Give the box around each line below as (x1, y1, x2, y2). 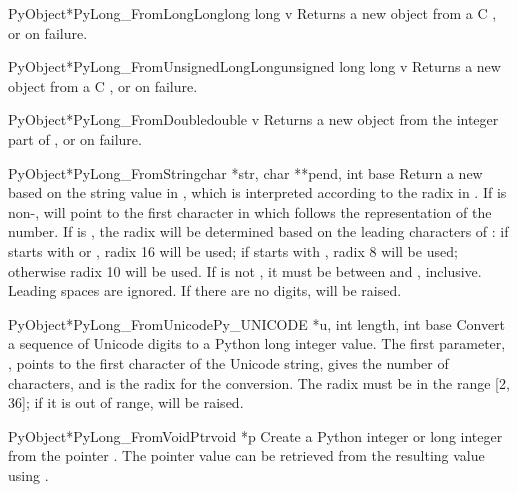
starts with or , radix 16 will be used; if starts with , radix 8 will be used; (8, 240, 458, 261)
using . (8, 464, 49, 485)
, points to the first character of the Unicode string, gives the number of (8, 352, 449, 373)
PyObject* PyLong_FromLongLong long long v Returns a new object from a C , (8, 3, 497, 23)
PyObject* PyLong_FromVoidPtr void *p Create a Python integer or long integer (8, 425, 503, 446)
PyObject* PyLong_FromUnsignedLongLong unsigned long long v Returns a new (8, 56, 501, 77)
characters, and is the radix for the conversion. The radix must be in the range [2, (8, 372, 510, 393)
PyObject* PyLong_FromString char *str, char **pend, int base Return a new (8, 162, 483, 183)
